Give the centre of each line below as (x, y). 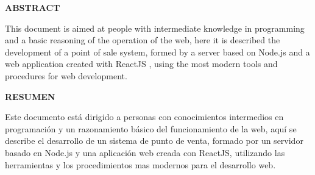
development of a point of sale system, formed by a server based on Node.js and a (157, 52)
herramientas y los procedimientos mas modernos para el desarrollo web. (140, 164)
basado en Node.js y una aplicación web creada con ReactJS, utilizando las (145, 152)
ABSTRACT (33, 7)
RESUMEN (30, 96)
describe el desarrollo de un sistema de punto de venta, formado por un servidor (154, 141)
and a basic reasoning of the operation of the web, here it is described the (143, 40)
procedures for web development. (66, 75)
